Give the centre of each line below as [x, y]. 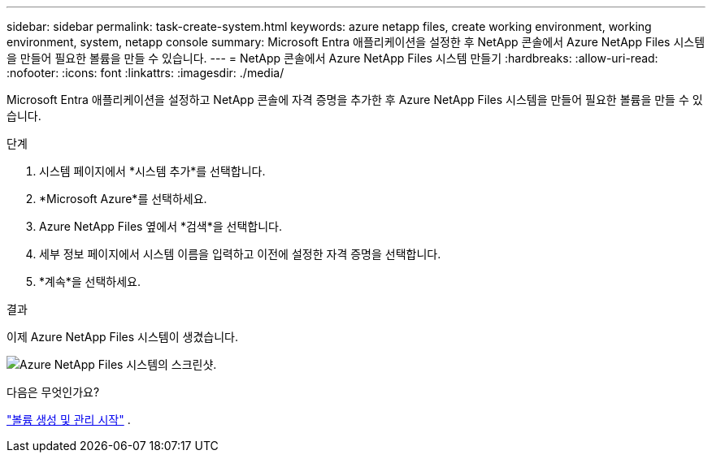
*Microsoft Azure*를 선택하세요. [123, 199]
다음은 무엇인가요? [53, 392]
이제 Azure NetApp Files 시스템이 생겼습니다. [122, 337]
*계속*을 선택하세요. [90, 281]
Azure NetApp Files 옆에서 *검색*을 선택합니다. [161, 226]
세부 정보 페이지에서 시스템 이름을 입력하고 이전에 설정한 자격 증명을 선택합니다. [240, 254]
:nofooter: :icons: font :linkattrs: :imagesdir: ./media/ [145, 73]
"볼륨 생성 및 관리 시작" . [69, 420]
